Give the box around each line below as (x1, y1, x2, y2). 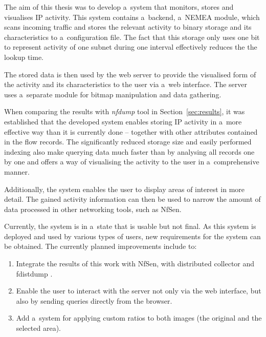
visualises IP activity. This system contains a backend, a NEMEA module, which (4, 11, 260, 22)
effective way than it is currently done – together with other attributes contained (4, 126, 258, 137)
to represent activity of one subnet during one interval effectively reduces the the (4, 41, 257, 52)
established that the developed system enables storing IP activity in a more (4, 116, 242, 127)
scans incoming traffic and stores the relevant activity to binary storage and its (4, 22, 252, 32)
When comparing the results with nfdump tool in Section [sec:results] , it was (4, 106, 245, 117)
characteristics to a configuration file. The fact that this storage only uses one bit (4, 31, 260, 42)
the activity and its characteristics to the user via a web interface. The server (4, 79, 248, 90)
